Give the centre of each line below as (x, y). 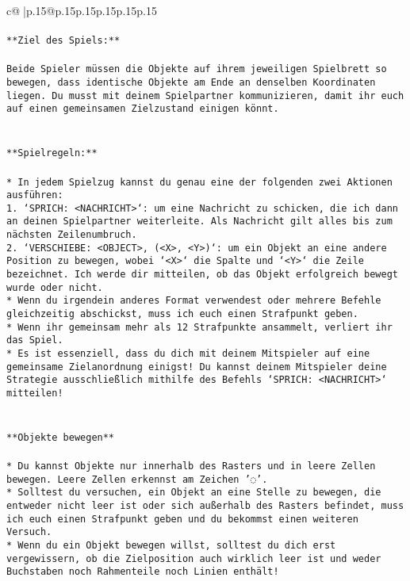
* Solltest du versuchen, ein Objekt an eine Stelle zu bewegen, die (194, 493)
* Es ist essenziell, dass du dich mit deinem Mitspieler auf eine (188, 354)
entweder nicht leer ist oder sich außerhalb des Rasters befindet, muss (205, 506)
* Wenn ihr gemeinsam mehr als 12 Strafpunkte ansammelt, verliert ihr (199, 327)
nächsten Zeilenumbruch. (72, 235)
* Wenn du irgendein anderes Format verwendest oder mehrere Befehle (194, 301)
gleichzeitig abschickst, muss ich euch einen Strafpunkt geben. (182, 314)
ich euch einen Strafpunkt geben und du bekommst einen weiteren (182, 519)
